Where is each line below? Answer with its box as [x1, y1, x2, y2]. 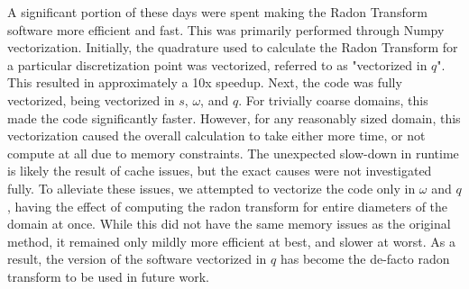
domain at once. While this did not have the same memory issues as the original [7, 214, 451, 233]
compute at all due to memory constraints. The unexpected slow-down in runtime [7, 143, 459, 162]
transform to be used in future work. [7, 266, 209, 285]
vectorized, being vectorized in [7, 90, 175, 109]
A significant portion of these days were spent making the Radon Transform [7, 3, 428, 21]
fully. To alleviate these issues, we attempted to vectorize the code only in [7, 178, 416, 197]
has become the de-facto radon [280, 249, 450, 268]
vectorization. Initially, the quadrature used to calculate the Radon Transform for [7, 38, 458, 57]
